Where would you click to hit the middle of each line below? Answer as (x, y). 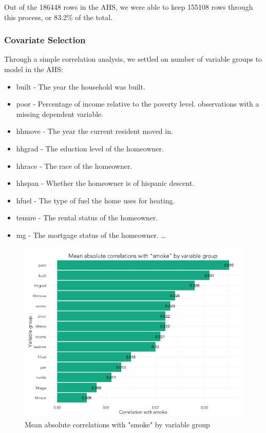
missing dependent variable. (60, 114)
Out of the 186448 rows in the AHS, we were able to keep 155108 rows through (129, 7)
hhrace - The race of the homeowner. (74, 166)
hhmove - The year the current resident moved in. (94, 131)
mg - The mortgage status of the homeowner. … (91, 235)
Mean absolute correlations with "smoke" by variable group (117, 424)
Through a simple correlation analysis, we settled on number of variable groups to (133, 59)
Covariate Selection (45, 40)
